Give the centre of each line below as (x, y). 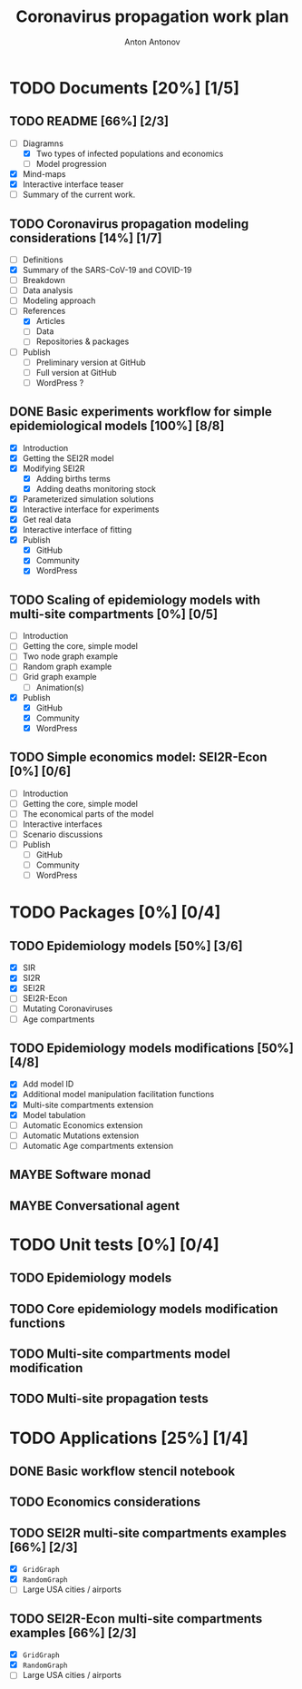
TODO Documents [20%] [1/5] (125, 88)
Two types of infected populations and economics (130, 153)
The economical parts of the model (88, 813)
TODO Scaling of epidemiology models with (135, 599)
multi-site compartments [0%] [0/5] (114, 614)
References (44, 311)
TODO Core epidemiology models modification (144, 1309)
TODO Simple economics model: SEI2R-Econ (138, 757)
